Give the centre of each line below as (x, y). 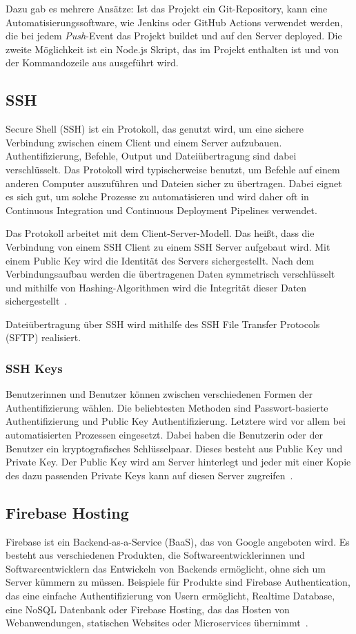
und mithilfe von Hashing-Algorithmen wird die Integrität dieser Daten (156, 287)
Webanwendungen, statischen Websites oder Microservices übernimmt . (157, 623)
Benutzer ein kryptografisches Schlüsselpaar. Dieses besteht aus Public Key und (174, 448)
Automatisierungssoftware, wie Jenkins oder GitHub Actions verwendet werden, (174, 22)
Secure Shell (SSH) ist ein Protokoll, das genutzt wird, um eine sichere (155, 129)
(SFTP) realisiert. (43, 337)
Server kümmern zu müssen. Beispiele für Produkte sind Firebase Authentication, (178, 582)
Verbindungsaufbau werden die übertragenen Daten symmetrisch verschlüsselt (170, 274)
